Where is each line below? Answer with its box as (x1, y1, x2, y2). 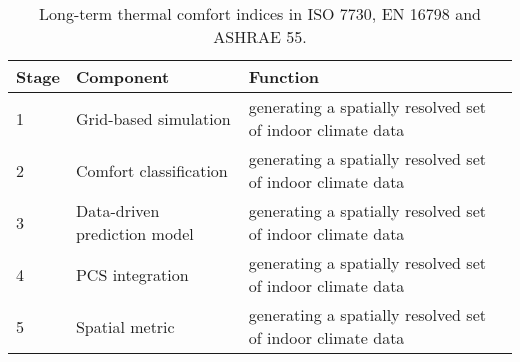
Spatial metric (75, 314, 175, 338)
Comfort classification (75, 158, 228, 182)
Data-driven (75, 199, 160, 222)
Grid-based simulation (75, 106, 231, 130)
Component (75, 65, 170, 88)
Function (248, 65, 320, 88)
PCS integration (75, 262, 189, 286)
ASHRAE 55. (213, 25, 307, 48)
